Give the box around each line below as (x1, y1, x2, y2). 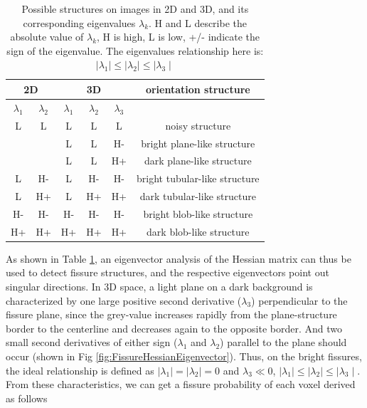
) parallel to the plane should (220, 335, 347, 350)
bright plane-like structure (141, 135, 255, 150)
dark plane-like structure (144, 153, 252, 168)
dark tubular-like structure (139, 189, 256, 204)
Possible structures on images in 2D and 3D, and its (21, 1, 249, 16)
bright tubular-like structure (137, 171, 260, 186)
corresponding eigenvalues (23, 15, 136, 30)
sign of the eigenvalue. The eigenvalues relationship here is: (6, 43, 264, 58)
